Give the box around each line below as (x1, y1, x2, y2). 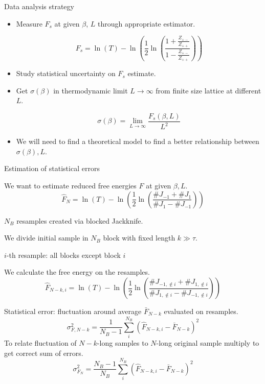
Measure (16, 18, 42, 29)
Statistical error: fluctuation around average (4, 306, 142, 317)
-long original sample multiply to (156, 338, 259, 348)
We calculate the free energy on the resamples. (4, 267, 150, 277)
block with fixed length (103, 232, 175, 243)
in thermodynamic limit (53, 85, 128, 95)
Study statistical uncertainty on (16, 68, 116, 79)
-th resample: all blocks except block (6, 249, 121, 260)
